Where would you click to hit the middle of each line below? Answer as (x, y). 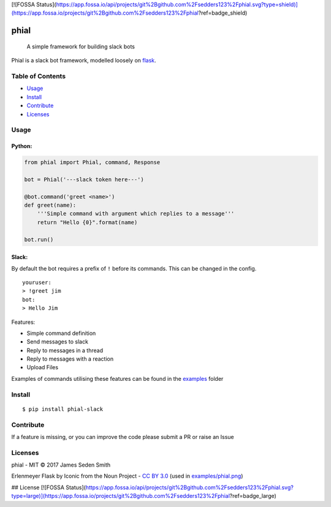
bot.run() (39, 239)
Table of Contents (39, 76)
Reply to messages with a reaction (70, 359)
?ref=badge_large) (253, 496)
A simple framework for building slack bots (81, 47)
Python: (22, 146)
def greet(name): (50, 205)
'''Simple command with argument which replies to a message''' (136, 214)
